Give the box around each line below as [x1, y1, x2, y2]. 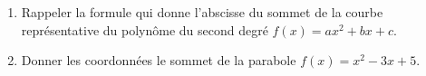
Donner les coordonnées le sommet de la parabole [21, 51, 296, 70]
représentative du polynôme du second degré [21, 20, 268, 39]
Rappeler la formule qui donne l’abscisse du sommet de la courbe [21, 3, 383, 21]
